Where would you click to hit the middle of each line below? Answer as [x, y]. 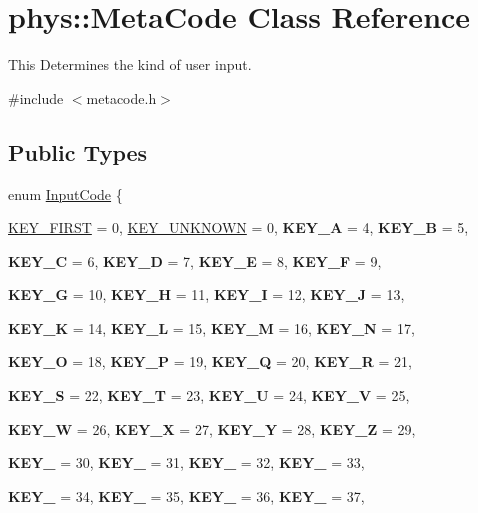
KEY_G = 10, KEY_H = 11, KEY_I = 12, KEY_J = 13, [206, 294]
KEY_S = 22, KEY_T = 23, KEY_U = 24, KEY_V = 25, [209, 395]
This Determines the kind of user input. [130, 64]
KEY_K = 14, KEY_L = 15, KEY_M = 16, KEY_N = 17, [211, 327]
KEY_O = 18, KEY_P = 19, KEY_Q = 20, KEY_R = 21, [210, 361]
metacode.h [121, 97]
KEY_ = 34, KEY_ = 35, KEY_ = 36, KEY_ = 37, [186, 495]
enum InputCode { [65, 193]
